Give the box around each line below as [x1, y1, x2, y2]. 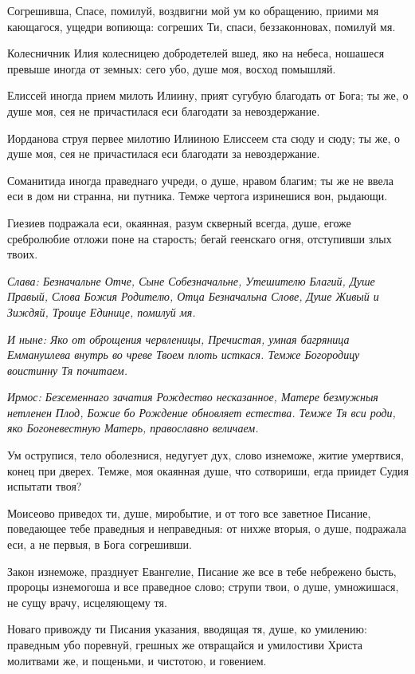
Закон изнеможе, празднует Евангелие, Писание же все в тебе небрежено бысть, [7, 562, 397, 579]
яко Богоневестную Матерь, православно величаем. [7, 420, 259, 436]
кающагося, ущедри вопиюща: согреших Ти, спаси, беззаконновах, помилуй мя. [7, 18, 396, 34]
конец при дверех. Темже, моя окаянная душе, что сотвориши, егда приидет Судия [7, 462, 409, 479]
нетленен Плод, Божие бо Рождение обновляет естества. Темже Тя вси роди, [7, 404, 396, 420]
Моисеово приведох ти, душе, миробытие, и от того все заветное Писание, [7, 504, 371, 521]
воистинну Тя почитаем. [7, 361, 127, 378]
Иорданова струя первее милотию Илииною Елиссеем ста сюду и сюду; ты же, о [7, 129, 400, 146]
